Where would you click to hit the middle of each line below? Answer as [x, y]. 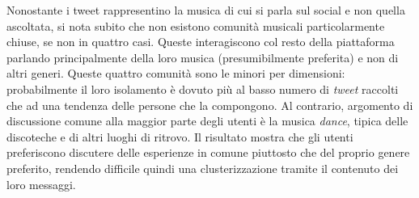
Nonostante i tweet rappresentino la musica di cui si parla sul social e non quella [206, 10]
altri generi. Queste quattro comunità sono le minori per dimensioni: [176, 73]
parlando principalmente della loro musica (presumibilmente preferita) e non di [203, 57]
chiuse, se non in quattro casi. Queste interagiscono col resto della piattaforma [201, 42]
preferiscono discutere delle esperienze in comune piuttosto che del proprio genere [208, 152]
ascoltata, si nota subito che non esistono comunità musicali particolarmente [196, 25]
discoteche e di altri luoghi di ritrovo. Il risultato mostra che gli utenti [180, 136]
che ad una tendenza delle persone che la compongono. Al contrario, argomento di [210, 105]
